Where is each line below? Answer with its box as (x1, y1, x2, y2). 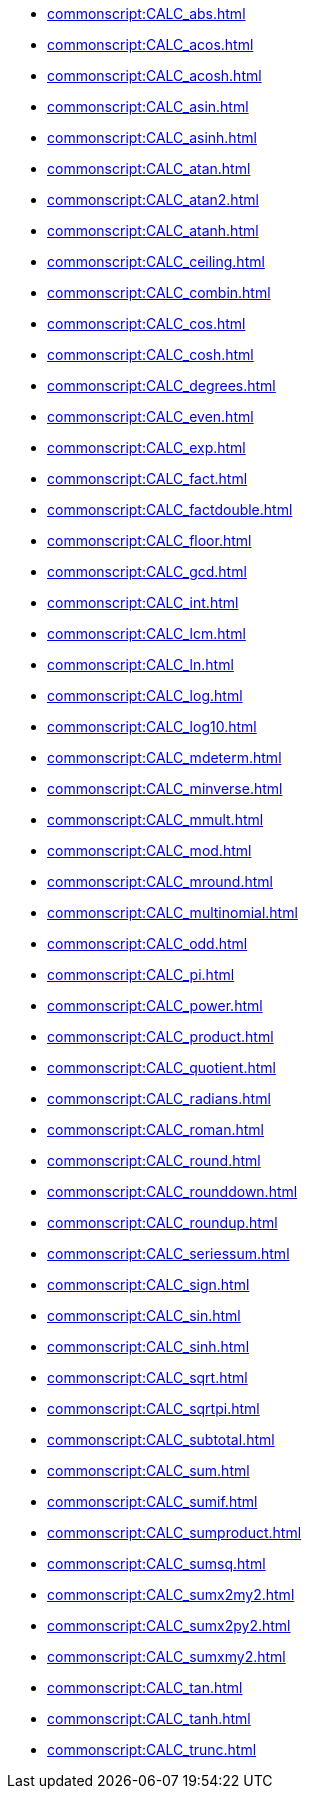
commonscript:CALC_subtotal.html (47, 1431, 275, 1448)
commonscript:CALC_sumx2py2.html (47, 1617, 291, 1634)
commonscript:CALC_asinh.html (47, 129, 257, 146)
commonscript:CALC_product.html (47, 1028, 274, 1045)
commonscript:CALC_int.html (47, 594, 239, 611)
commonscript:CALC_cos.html (47, 315, 246, 332)
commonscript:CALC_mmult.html (47, 811, 264, 828)
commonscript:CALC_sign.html (47, 1276, 250, 1293)
